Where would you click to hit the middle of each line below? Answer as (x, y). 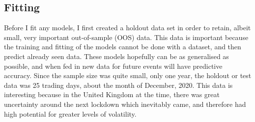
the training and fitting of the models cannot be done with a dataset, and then (123, 47)
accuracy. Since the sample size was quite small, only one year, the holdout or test (128, 75)
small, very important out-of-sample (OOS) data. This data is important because (126, 37)
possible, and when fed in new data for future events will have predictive (113, 66)
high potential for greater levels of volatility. (70, 113)
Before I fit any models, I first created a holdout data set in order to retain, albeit (127, 28)
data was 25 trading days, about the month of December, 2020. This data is (118, 85)
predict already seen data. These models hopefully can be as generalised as (116, 56)
